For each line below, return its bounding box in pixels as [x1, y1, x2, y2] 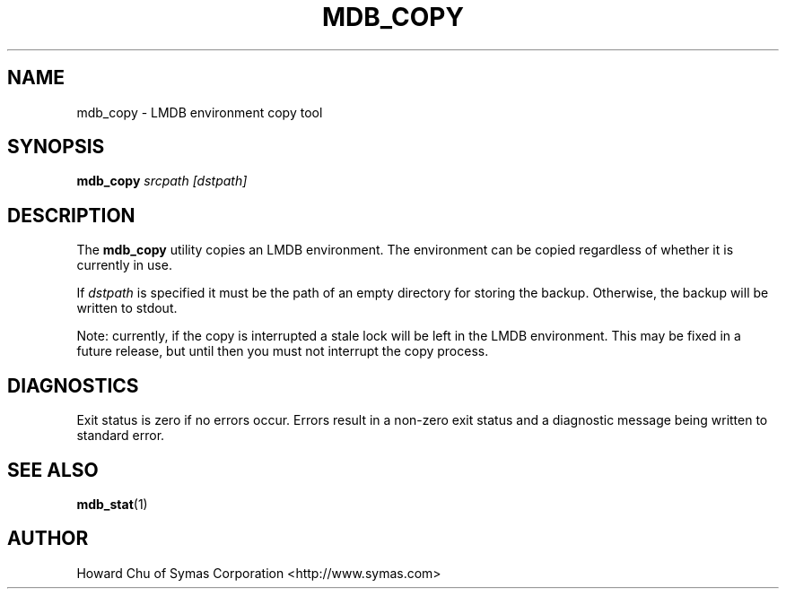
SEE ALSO [7, 458, 99, 481]
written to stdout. [76, 300, 178, 316]
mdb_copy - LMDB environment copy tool [76, 104, 323, 120]
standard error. [76, 428, 165, 444]
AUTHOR [7, 527, 89, 550]
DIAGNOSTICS [7, 374, 139, 397]
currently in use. [76, 257, 172, 273]
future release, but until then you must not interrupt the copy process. [76, 343, 489, 359]
